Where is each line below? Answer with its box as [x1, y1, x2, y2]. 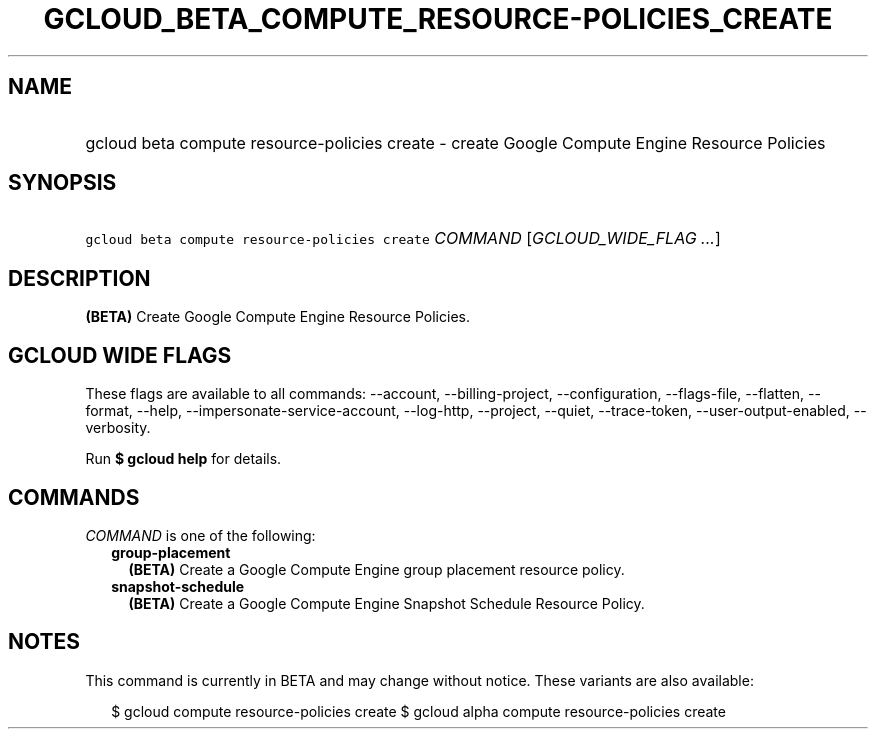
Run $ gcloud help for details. [85, 450, 282, 468]
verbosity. [85, 419, 151, 437]
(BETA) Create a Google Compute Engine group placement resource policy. [128, 560, 625, 578]
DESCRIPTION [8, 265, 151, 291]
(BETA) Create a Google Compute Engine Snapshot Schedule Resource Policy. [128, 594, 645, 612]
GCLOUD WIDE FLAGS [8, 342, 232, 368]
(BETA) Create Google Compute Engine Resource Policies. [85, 308, 470, 326]
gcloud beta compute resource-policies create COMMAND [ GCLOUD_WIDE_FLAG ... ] [85, 228, 721, 249]
